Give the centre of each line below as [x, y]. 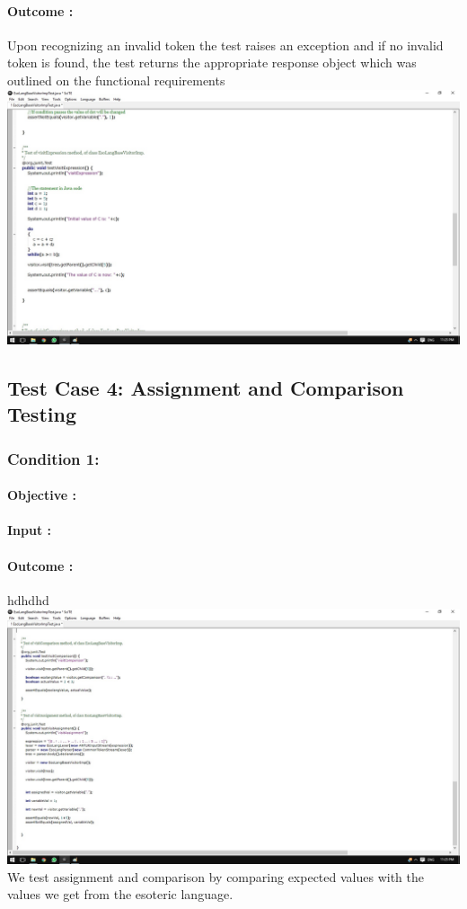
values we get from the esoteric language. [120, 894]
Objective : [42, 495]
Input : [30, 530]
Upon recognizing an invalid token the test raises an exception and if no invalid [225, 45]
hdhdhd [28, 599]
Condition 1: [53, 458]
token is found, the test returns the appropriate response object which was [212, 62]
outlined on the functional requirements [116, 80]
